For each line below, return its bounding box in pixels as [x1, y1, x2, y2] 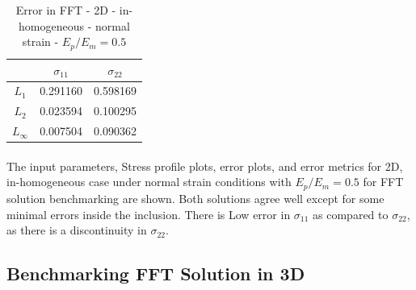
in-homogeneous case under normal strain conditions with [6, 173, 292, 190]
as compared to [313, 205, 389, 222]
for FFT [363, 173, 404, 190]
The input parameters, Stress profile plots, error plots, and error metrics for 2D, [6, 157, 403, 174]
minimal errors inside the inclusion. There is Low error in [6, 205, 291, 222]
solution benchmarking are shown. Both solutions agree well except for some [6, 189, 384, 206]
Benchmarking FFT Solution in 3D [6, 261, 305, 286]
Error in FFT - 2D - [15, 2, 116, 18]
